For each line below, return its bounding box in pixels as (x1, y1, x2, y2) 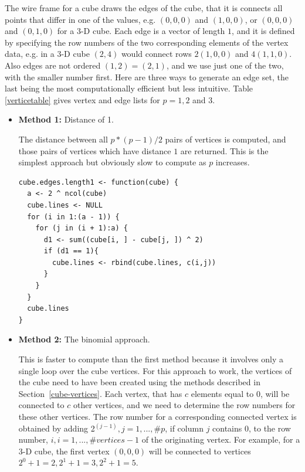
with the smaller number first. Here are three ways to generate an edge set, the (5, 70, 289, 83)
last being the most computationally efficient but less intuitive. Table (5, 82, 253, 94)
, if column (165, 422, 204, 434)
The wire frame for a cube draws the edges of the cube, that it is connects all (5, 2, 283, 13)
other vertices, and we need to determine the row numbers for (73, 399, 296, 411)
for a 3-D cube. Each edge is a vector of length (57, 25, 225, 37)
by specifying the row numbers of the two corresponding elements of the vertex (5, 36, 289, 48)
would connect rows (121, 47, 192, 60)
